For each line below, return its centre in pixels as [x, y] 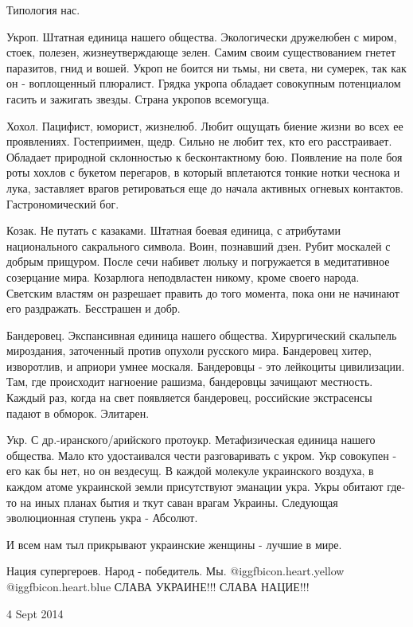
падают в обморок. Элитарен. [78, 413]
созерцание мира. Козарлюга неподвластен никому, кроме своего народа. [183, 277]
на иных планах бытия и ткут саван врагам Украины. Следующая [179, 502]
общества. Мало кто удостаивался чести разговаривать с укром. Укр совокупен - [202, 455]
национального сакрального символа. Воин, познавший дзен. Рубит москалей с [199, 245]
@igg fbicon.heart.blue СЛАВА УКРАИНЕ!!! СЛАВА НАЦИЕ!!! [158, 586]
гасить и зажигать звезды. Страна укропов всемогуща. [138, 98]
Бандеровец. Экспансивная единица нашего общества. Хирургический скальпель [202, 335]
